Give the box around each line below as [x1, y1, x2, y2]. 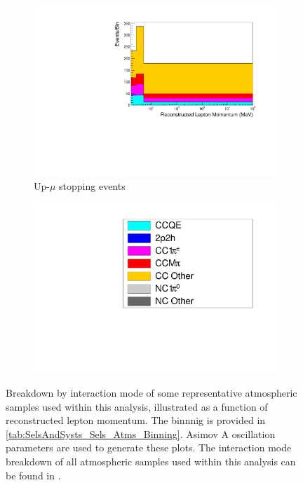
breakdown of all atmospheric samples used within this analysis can [6, 453, 296, 468]
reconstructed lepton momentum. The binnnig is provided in [6, 413, 266, 428]
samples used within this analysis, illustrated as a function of [6, 399, 268, 414]
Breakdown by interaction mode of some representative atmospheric [6, 385, 297, 399]
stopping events [59, 178, 126, 193]
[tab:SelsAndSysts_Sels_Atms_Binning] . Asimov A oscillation [6, 426, 276, 441]
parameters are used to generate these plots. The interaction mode [6, 440, 292, 455]
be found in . [6, 467, 61, 482]
